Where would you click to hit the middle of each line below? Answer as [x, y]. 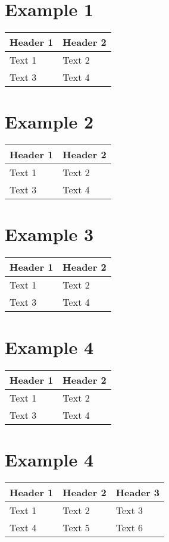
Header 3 [138, 492]
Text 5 [76, 527]
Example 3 [49, 234]
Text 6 [129, 527]
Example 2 [49, 122]
